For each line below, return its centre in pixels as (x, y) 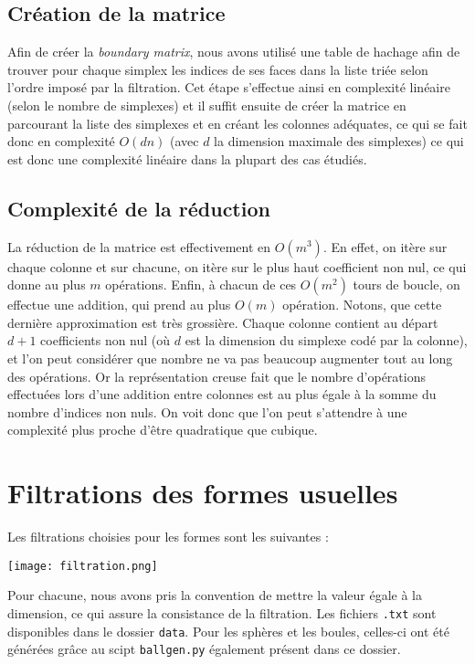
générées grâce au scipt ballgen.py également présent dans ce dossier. (204, 649)
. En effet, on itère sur (385, 246)
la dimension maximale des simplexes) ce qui (339, 141)
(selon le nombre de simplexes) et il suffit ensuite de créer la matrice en (207, 105)
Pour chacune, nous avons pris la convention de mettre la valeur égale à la (215, 595)
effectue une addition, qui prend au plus (119, 305)
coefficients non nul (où (106, 340)
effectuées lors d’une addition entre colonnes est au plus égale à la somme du (222, 394)
